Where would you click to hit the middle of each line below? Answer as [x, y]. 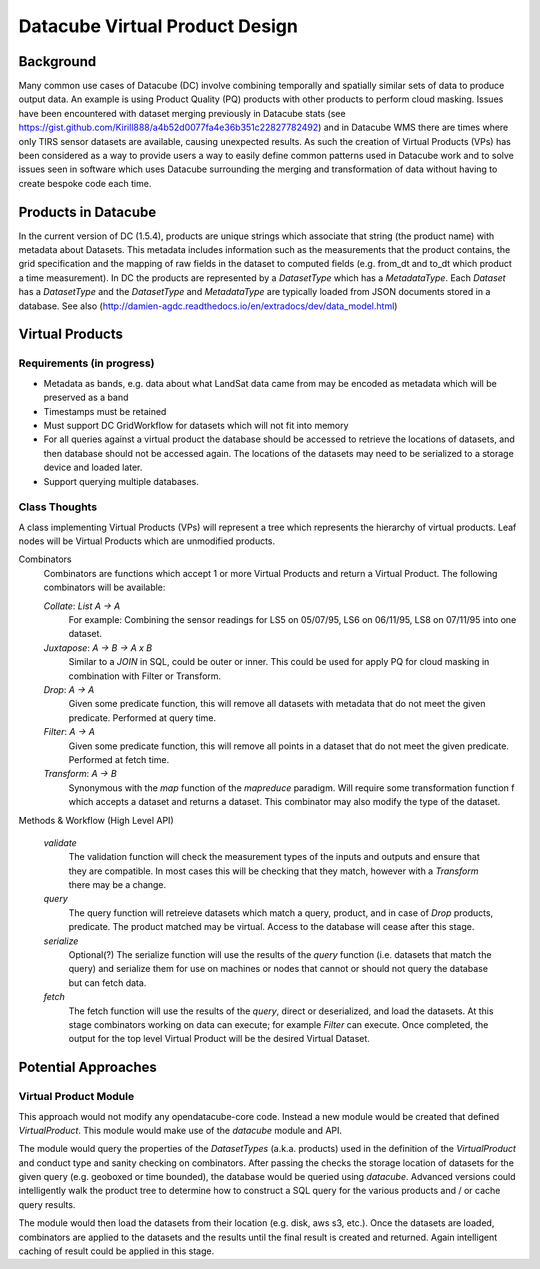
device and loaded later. [93, 467]
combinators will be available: [104, 587]
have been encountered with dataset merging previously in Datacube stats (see [182, 113]
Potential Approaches [87, 1067]
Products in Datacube [87, 211]
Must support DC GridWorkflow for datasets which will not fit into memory [196, 425]
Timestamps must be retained [105, 411]
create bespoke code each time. [85, 183]
